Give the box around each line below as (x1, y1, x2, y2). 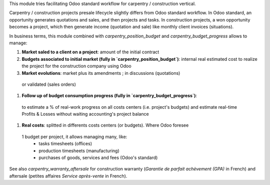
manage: (9, 40, 27, 46)
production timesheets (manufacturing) (38, 148, 119, 154)
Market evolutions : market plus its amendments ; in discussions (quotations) (21, 70, 180, 76)
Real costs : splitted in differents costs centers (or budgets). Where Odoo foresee (21, 122, 189, 128)
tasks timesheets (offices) (38, 141, 92, 147)
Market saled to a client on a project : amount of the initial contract (21, 49, 159, 55)
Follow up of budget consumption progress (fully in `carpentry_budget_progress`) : (21, 93, 197, 99)
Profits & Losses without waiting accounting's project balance (21, 111, 149, 117)
